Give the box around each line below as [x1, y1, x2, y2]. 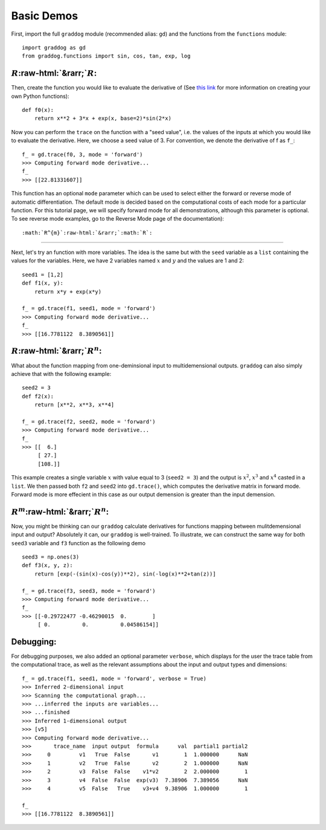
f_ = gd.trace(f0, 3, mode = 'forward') [22, 151, 143, 158]
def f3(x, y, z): [22, 562, 73, 569]
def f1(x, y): [22, 280, 63, 287]
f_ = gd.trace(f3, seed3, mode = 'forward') [22, 587, 156, 594]
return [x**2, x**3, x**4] [34, 401, 115, 408]
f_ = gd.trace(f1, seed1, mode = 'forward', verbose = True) [22, 675, 206, 682]
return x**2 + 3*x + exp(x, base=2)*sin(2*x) [34, 115, 172, 122]
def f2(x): [22, 393, 54, 400]
